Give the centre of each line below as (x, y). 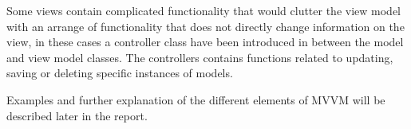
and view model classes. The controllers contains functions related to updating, (200, 57)
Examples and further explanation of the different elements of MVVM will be (196, 99)
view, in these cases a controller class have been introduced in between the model (205, 42)
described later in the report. (77, 115)
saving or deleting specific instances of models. (120, 73)
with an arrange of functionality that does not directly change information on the (205, 26)
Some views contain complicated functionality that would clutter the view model (204, 10)
